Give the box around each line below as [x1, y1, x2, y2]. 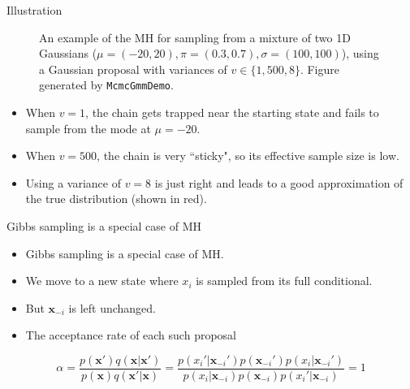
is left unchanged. [68, 299, 156, 316]
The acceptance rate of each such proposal [25, 326, 236, 344]
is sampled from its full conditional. [196, 272, 373, 289]
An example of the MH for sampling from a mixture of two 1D [39, 28, 351, 45]
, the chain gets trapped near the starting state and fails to [85, 104, 379, 121]
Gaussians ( [39, 45, 97, 62]
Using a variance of [25, 174, 121, 191]
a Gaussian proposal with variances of [39, 60, 227, 77]
